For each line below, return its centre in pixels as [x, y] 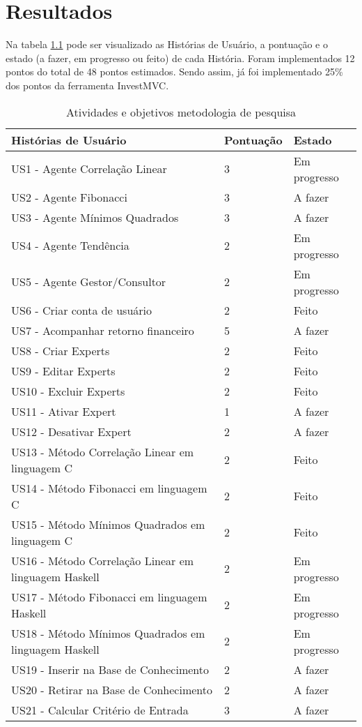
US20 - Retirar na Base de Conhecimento [112, 689]
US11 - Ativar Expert [64, 411]
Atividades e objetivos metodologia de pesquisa [181, 112]
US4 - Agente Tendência [70, 245]
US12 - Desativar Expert [71, 431]
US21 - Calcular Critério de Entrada [100, 710]
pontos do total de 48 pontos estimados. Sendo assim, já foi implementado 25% [174, 72]
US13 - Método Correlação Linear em [103, 451]
